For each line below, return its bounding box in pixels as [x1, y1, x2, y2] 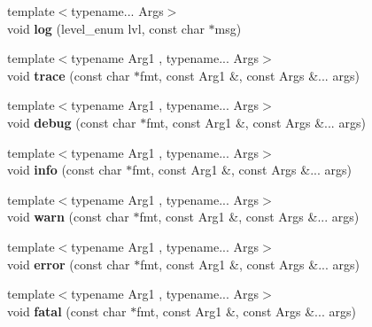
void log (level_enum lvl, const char [7, 19, 205, 37]
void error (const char [7, 254, 130, 273]
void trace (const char [7, 66, 130, 84]
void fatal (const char [7, 301, 127, 320]
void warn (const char [7, 207, 129, 226]
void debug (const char [7, 113, 136, 131]
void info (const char [7, 160, 122, 179]
